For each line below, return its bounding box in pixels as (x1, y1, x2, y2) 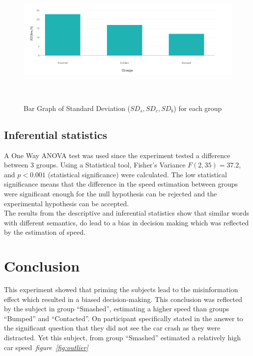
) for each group (173, 103, 222, 113)
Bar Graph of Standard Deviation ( (24, 103, 130, 113)
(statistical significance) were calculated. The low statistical (48, 169, 227, 179)
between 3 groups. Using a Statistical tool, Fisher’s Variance (4, 160, 186, 170)
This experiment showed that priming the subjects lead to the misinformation (4, 284, 238, 295)
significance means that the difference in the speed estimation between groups (4, 179, 238, 189)
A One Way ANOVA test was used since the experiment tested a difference (4, 150, 230, 160)
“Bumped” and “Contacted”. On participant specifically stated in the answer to (4, 313, 243, 323)
